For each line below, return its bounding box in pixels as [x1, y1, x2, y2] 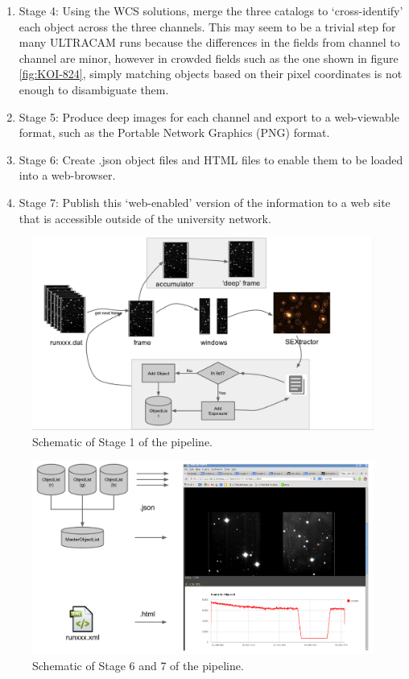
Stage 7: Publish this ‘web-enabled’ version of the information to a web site [19, 193, 390, 210]
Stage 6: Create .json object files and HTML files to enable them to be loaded [19, 151, 403, 168]
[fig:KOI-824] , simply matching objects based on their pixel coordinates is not [19, 65, 403, 82]
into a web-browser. [19, 167, 116, 184]
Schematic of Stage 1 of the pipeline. [32, 433, 213, 449]
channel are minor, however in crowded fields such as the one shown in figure [19, 49, 399, 66]
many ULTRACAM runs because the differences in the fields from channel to [19, 34, 400, 51]
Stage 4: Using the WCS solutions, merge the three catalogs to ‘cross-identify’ [19, 2, 403, 19]
